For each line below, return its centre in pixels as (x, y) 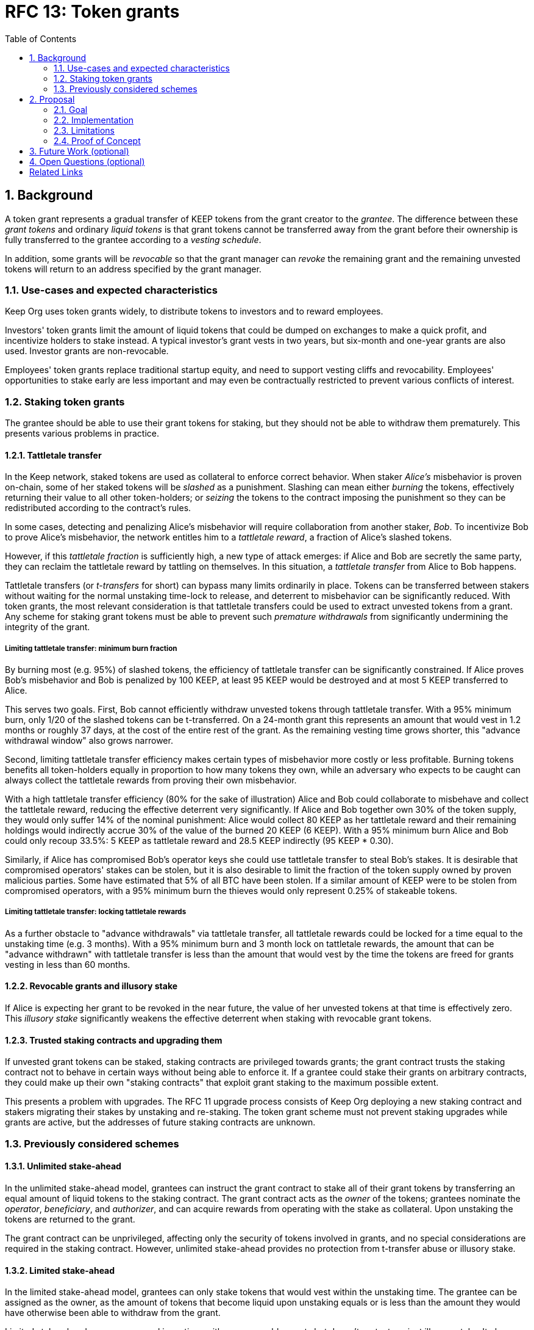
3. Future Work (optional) (79, 151)
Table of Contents (41, 38)
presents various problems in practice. (82, 434)
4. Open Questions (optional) (87, 161)
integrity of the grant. (48, 627)
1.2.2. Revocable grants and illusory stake (91, 986)
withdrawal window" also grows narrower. (89, 741)
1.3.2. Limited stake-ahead (60, 1270)
